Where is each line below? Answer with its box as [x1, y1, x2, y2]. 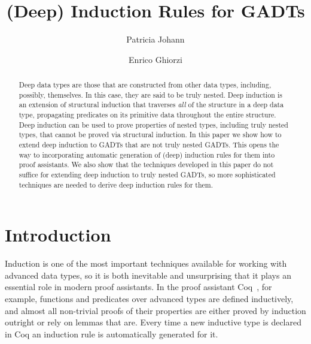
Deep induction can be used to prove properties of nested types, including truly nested [19, 119, 288, 129]
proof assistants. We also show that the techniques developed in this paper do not [19, 159, 274, 170]
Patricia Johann [126, 33, 185, 46]
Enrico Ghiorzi [129, 53, 182, 65]
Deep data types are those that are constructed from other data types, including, [19, 80, 272, 90]
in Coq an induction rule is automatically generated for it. [5, 327, 218, 340]
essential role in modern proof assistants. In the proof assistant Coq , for [5, 280, 272, 293]
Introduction [5, 222, 111, 247]
